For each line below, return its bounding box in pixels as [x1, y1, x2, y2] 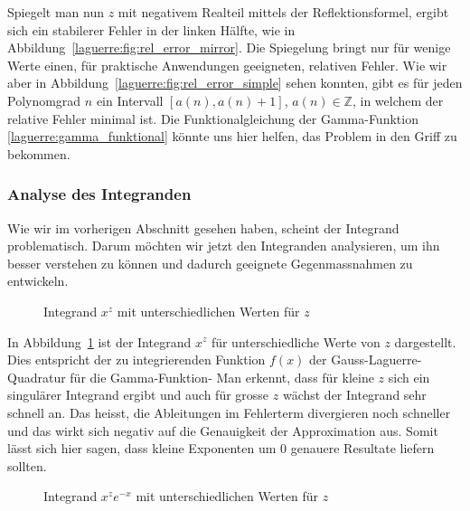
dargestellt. [394, 332, 456, 351]
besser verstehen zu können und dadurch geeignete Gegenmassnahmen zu [7, 253, 413, 272]
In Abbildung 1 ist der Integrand [7, 332, 192, 351]
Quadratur [7, 367, 66, 386]
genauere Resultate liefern [290, 439, 435, 458]
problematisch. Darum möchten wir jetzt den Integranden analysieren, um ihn [7, 236, 440, 255]
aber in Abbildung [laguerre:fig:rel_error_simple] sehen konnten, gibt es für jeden [7, 73, 463, 92]
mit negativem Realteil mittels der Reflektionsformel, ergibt [117, 3, 449, 21]
